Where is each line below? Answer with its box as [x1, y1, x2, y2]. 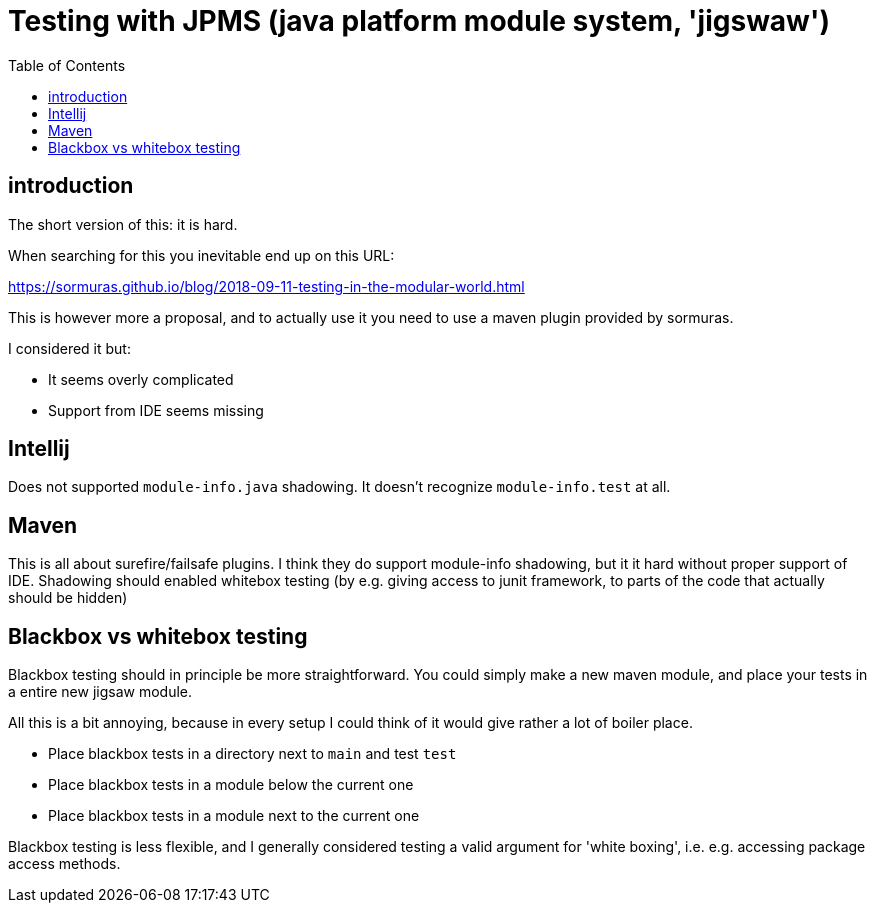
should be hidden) [8, 589, 128, 607]
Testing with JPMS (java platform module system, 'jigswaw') [8, 4, 830, 38]
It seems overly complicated [48, 370, 234, 388]
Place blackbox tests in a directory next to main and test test [48, 745, 457, 763]
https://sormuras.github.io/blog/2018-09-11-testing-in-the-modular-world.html [8, 277, 525, 295]
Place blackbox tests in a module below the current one [48, 776, 414, 794]
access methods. [8, 855, 121, 873]
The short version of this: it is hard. [8, 215, 238, 233]
